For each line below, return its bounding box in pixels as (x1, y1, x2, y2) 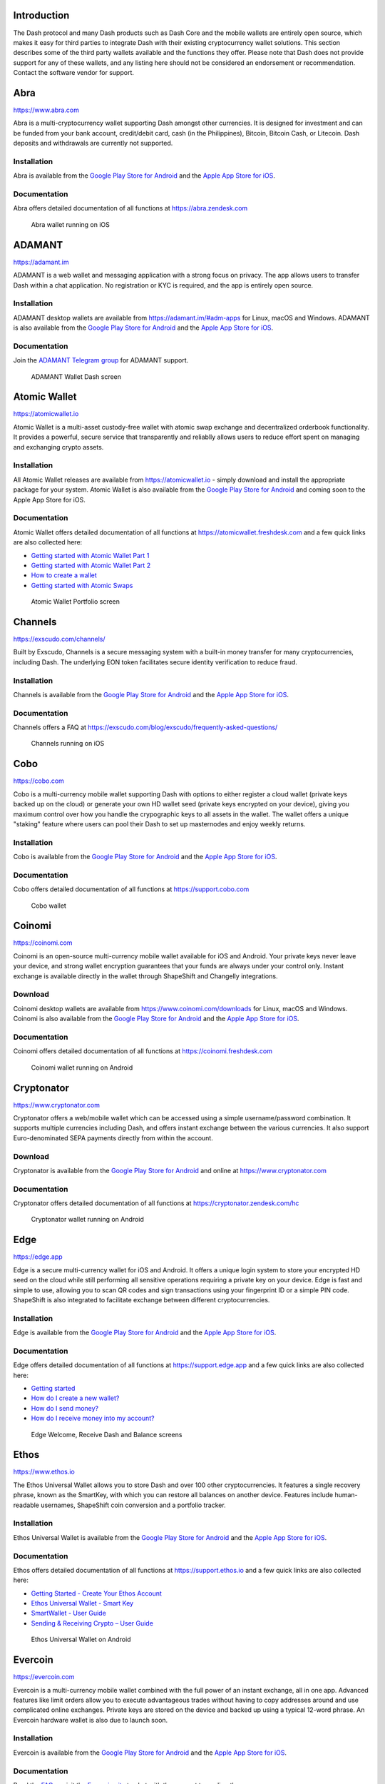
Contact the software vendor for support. (13, 69, 135, 77)
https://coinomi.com (13, 938, 73, 947)
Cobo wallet (31, 901, 67, 910)
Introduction (13, 9, 70, 21)
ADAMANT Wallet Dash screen (31, 372, 121, 381)
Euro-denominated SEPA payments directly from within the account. (13, 1133, 213, 1142)
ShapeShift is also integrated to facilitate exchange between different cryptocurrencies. (13, 1295, 270, 1304)
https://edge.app (13, 1252, 63, 1261)
